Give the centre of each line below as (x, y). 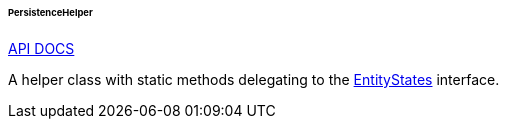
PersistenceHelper (50, 12)
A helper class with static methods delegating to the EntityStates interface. (254, 79)
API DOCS (41, 48)
